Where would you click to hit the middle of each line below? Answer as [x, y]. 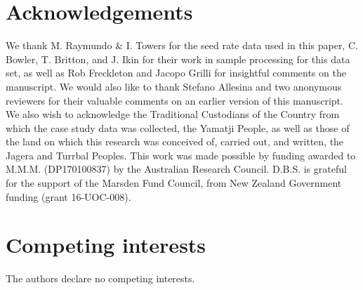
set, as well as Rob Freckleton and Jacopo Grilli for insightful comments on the [176, 73]
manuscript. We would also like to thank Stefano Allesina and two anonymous [174, 86]
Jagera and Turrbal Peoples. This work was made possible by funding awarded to [181, 155]
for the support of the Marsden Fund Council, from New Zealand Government [174, 183]
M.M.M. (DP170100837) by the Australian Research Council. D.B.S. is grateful [176, 169]
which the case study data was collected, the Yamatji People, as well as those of [178, 127]
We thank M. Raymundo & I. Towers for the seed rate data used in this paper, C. [182, 45]
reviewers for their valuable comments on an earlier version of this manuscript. [174, 100]
